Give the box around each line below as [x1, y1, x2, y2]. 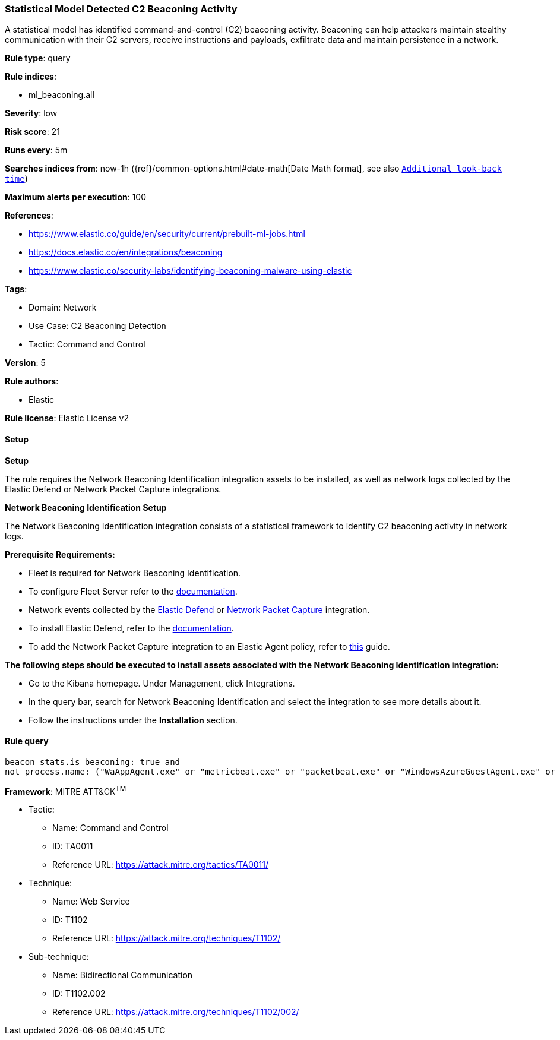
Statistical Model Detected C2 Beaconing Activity [5, 3, 238, 15]
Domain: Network [29, 302, 97, 313]
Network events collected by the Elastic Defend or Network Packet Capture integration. [29, 604, 370, 615]
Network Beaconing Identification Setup [5, 502, 167, 513]
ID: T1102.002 [52, 988, 106, 999]
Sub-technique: [29, 952, 89, 962]
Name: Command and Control [52, 823, 169, 833]
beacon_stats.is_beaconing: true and [5, 757, 181, 767]
